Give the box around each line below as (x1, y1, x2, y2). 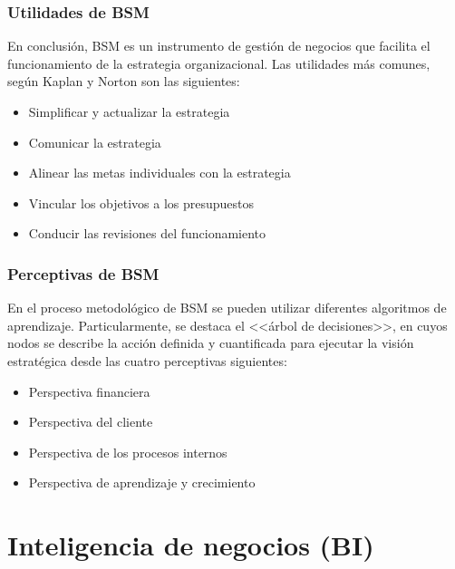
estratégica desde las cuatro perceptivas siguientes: (7, 351, 287, 370)
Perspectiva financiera (28, 381, 150, 400)
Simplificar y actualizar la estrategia (28, 102, 230, 121)
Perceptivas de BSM (7, 262, 160, 284)
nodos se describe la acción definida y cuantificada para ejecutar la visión (7, 333, 414, 352)
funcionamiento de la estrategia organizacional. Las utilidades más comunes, (7, 53, 431, 72)
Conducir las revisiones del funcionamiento (28, 224, 266, 243)
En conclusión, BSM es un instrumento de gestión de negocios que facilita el (7, 36, 431, 55)
